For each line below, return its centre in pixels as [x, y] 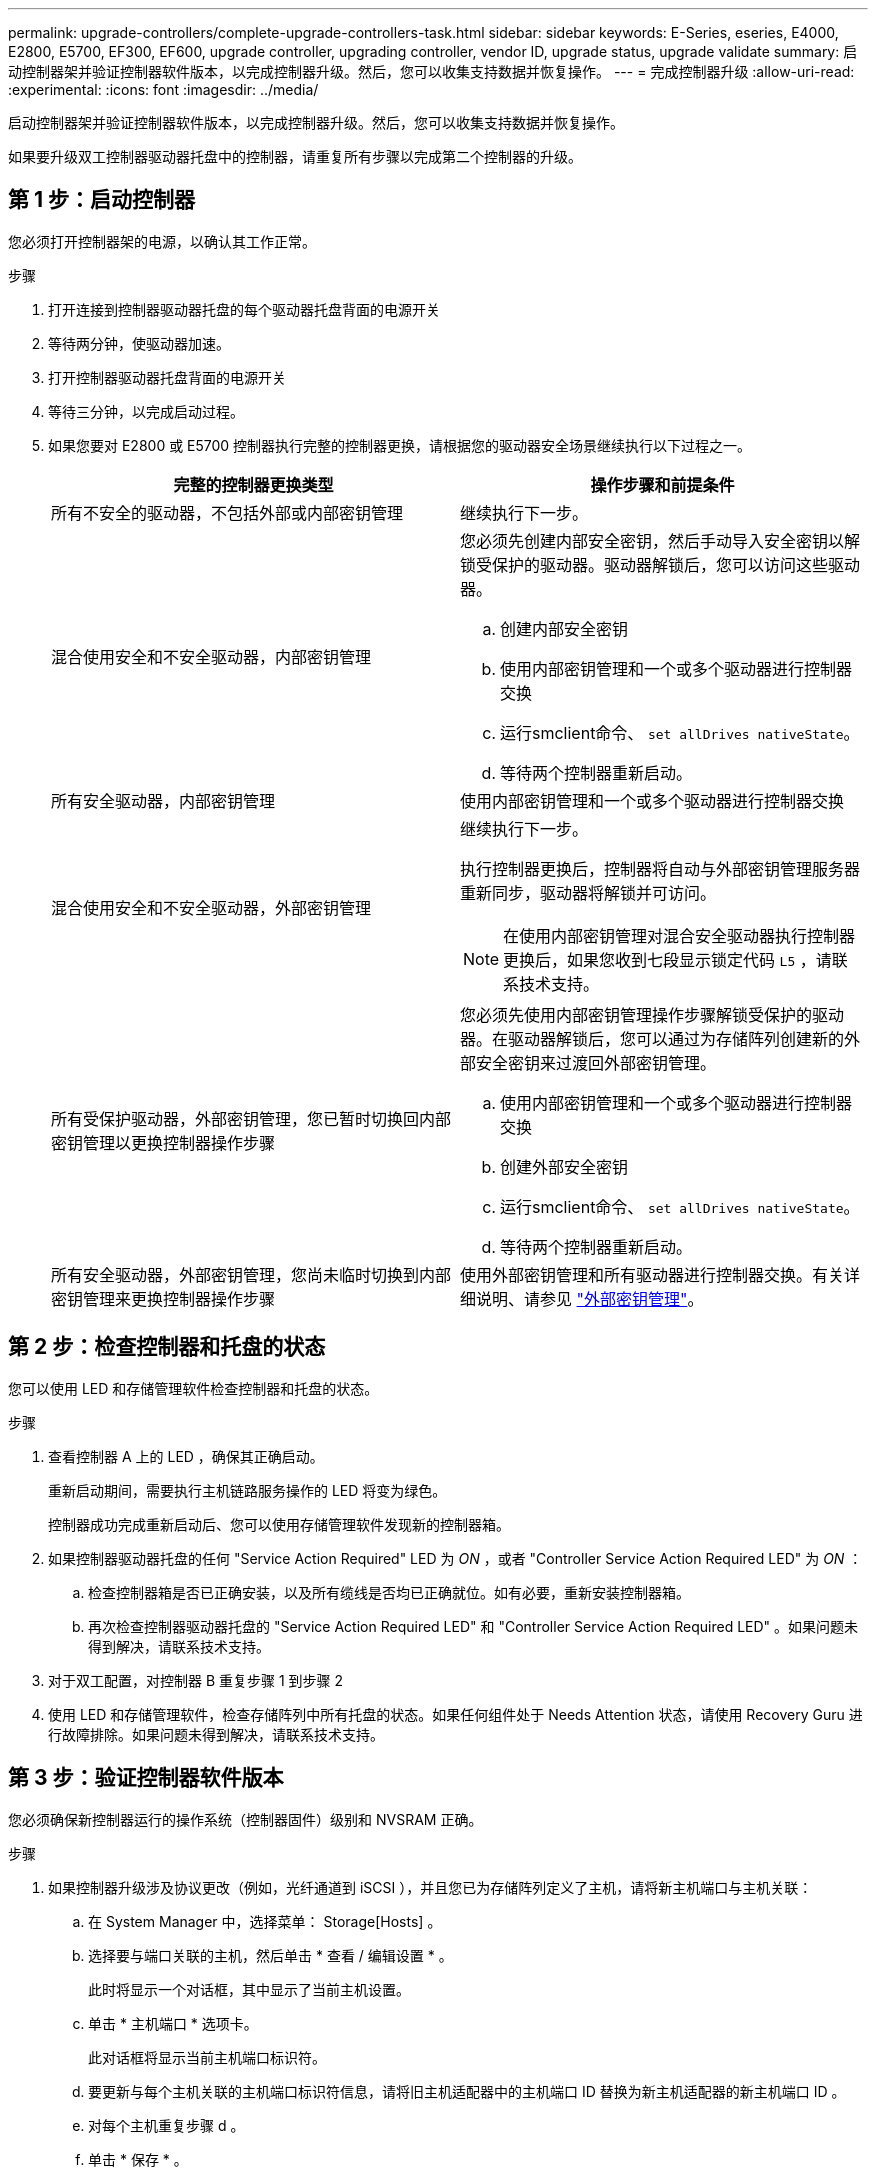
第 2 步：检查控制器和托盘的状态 [167, 1347]
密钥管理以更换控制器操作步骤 [163, 1142]
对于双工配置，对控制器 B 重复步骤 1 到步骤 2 [196, 1680]
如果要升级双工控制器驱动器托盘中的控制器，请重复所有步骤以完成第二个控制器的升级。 [295, 156]
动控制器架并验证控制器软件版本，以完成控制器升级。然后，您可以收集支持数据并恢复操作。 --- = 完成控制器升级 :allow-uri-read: [431, 71]
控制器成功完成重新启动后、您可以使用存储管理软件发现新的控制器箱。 [279, 1524]
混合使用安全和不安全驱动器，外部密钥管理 [211, 907]
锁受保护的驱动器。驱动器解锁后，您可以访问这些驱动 [660, 564]
